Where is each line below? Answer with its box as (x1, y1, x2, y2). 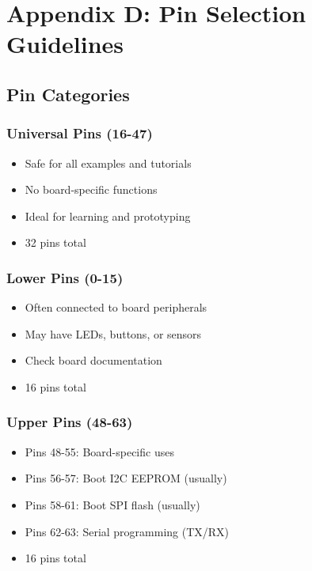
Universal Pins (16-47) (6, 123, 153, 143)
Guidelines (6, 28, 124, 60)
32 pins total (25, 234, 86, 251)
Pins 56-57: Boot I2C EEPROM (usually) (25, 470, 227, 486)
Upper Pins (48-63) (6, 412, 133, 432)
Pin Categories (6, 81, 130, 106)
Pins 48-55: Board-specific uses (25, 443, 174, 459)
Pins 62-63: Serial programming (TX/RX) (25, 523, 230, 539)
